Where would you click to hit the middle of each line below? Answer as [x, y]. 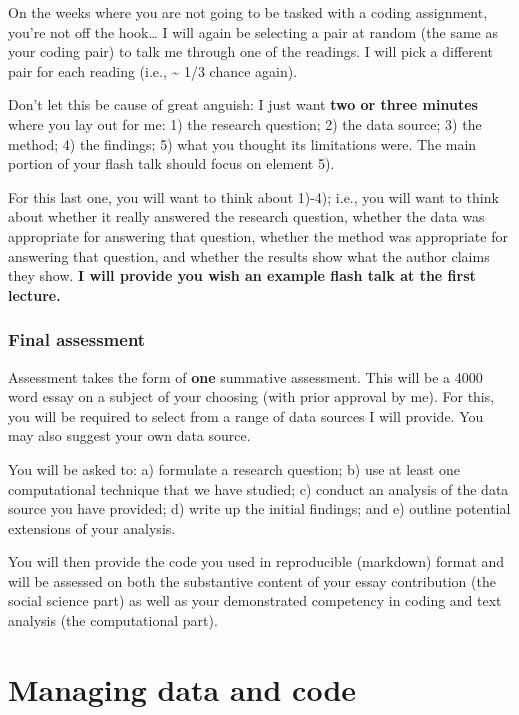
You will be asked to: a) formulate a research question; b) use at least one [234, 468]
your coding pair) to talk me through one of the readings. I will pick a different [250, 51]
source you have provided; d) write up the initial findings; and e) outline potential [259, 508]
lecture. [34, 294]
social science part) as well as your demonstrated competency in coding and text [255, 600]
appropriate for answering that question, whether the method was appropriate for [258, 235]
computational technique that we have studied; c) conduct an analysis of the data [258, 488]
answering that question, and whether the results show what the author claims [249, 255]
